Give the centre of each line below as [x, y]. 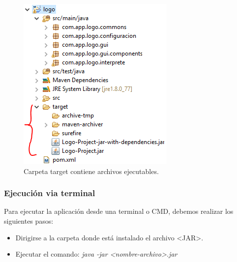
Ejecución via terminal [50, 193]
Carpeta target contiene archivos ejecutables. [91, 171]
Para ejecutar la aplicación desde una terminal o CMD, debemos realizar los [119, 211]
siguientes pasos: [29, 221]
